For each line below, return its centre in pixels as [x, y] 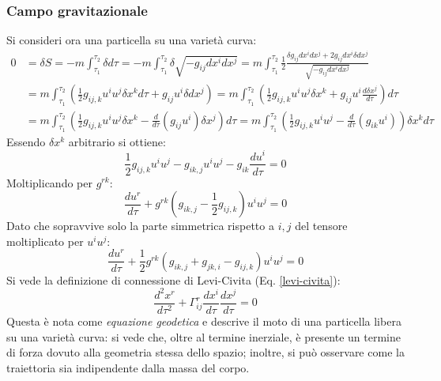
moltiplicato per [45, 241]
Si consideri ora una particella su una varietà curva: [132, 40]
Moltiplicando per [49, 182]
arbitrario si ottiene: [117, 141]
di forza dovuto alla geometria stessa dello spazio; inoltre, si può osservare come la [205, 352]
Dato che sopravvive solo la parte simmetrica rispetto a [140, 226]
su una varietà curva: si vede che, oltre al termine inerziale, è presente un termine [204, 336]
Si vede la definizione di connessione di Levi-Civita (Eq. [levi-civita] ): [173, 279]
